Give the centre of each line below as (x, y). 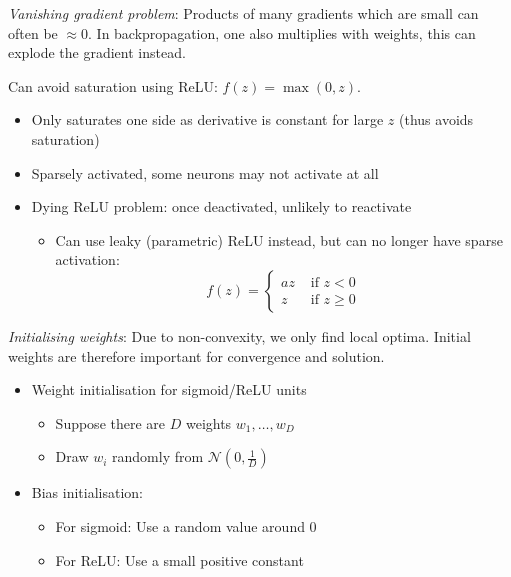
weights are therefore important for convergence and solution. (196, 355)
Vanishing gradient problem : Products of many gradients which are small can (243, 13)
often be (33, 32)
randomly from (158, 456)
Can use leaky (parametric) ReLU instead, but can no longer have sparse (279, 239)
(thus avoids (436, 119)
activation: (87, 259)
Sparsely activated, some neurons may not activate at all (205, 172)
